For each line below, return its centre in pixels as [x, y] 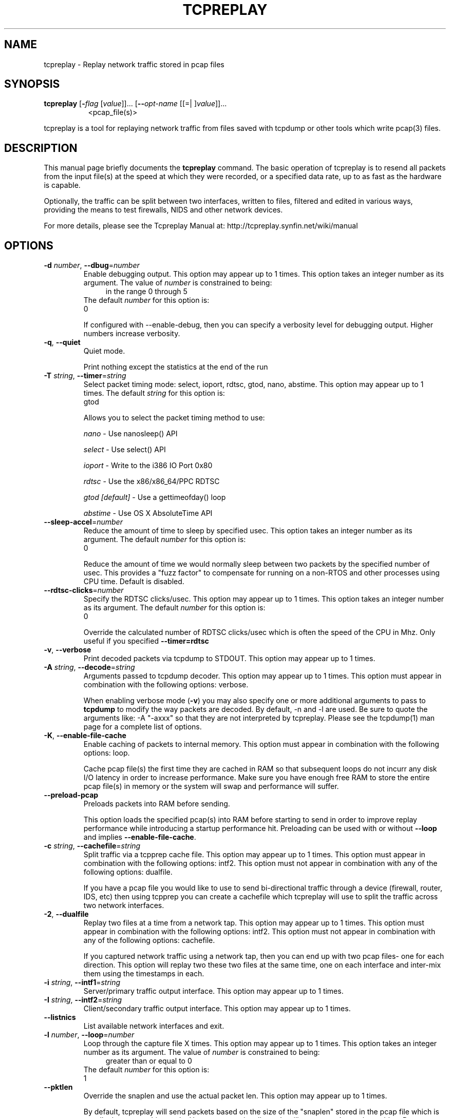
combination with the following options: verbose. [166, 685]
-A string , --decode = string [89, 667]
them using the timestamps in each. [144, 974]
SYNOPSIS [32, 84]
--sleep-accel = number [83, 522]
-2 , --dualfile [66, 914]
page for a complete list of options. [143, 727]
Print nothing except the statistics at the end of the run [176, 367]
